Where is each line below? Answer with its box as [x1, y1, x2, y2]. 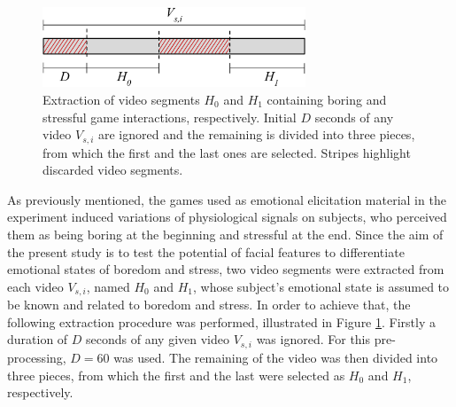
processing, [7, 348, 66, 366]
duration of [7, 330, 68, 348]
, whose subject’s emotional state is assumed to [193, 277, 450, 295]
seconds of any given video [86, 330, 229, 348]
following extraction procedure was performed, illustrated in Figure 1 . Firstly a [7, 312, 436, 331]
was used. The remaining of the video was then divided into [113, 348, 438, 366]
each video [7, 277, 64, 295]
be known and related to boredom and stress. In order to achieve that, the [7, 295, 411, 314]
